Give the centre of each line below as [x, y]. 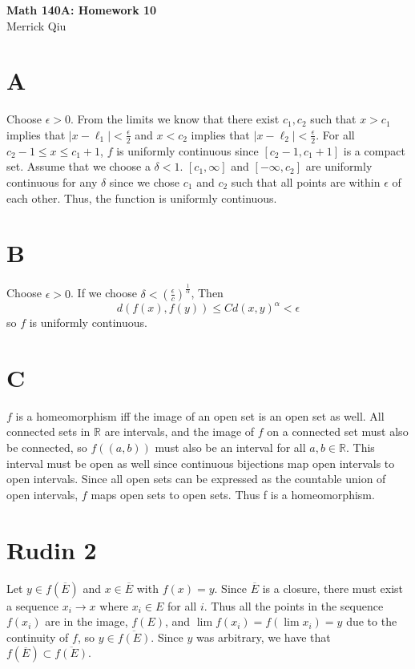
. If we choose [104, 293]
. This [361, 447]
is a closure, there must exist [333, 588]
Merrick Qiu [36, 25]
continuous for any [52, 181]
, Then [207, 293]
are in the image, [87, 621]
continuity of [38, 637]
